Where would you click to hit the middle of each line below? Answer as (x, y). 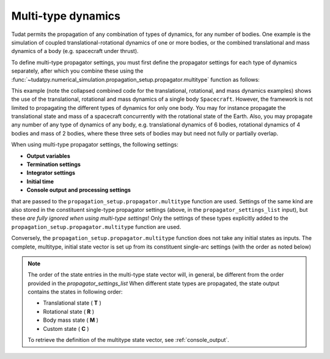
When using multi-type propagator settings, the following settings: (95, 145)
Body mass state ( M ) (71, 320)
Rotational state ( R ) (69, 311)
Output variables (48, 156)
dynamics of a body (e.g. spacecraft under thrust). (75, 51)
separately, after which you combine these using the (77, 71)
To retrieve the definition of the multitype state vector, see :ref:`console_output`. (128, 340)
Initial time (40, 181)
